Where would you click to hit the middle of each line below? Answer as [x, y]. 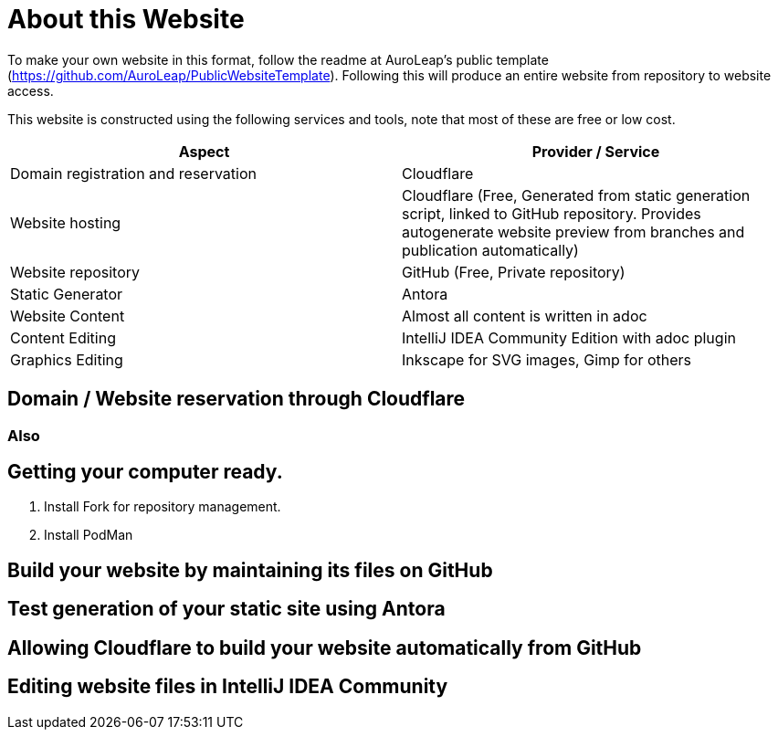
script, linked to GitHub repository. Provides [552, 213]
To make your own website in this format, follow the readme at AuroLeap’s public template [278, 59]
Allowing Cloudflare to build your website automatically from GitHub [325, 648]
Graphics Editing [67, 359]
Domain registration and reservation [134, 173]
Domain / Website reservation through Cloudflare [237, 399]
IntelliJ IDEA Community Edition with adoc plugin [569, 337]
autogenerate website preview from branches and [573, 232]
